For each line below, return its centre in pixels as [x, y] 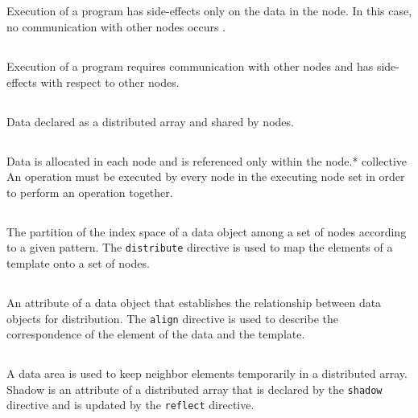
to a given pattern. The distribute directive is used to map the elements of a [200, 247]
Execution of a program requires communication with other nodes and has [190, 66]
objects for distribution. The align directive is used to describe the [173, 318]
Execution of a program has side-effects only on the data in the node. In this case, [209, 11]
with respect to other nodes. [110, 82]
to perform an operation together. [90, 192]
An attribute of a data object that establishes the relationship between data [194, 302]
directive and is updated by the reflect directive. [130, 405]
